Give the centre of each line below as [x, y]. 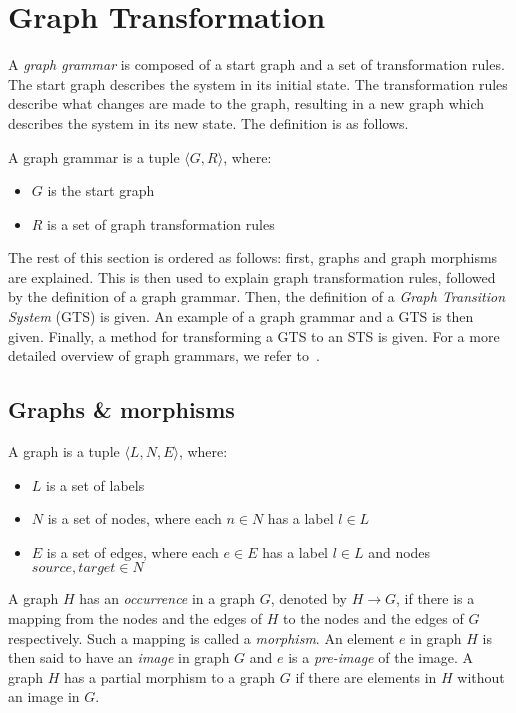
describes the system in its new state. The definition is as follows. [208, 122]
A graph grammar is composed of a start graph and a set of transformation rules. [256, 64]
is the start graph [101, 190]
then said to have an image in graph [119, 657]
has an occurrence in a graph [167, 598]
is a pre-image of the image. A [381, 657]
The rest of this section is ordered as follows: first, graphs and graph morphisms [253, 257]
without [481, 676]
